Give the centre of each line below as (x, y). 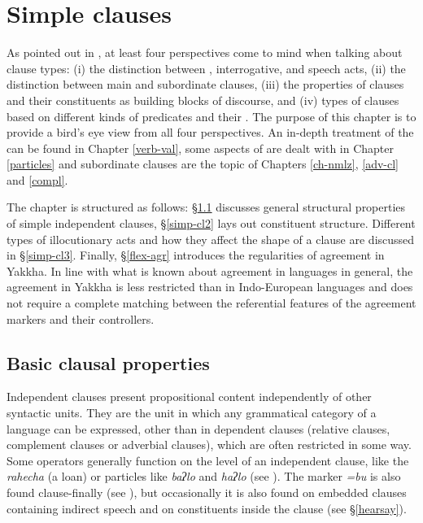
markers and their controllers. (81, 318)
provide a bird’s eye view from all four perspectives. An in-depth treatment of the (210, 132)
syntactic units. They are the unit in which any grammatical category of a (192, 413)
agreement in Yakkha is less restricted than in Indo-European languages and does (210, 287)
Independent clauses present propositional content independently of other (189, 397)
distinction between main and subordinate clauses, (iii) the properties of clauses (205, 84)
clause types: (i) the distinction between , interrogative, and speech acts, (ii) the (206, 68)
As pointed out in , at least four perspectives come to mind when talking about (205, 52)
